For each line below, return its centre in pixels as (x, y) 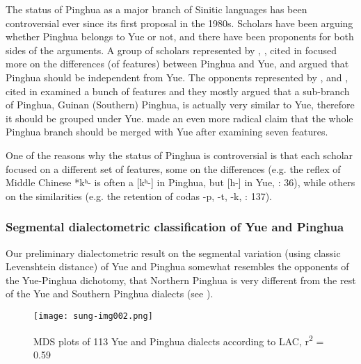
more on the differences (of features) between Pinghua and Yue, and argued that (177, 64)
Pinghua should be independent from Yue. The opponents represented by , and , (177, 77)
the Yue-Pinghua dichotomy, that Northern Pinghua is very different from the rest (181, 280)
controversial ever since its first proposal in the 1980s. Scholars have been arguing (179, 23)
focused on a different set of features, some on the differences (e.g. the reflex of (173, 168)
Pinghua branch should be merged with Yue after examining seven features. (167, 132)
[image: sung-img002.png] (93, 316)
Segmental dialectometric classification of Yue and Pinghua (175, 227)
